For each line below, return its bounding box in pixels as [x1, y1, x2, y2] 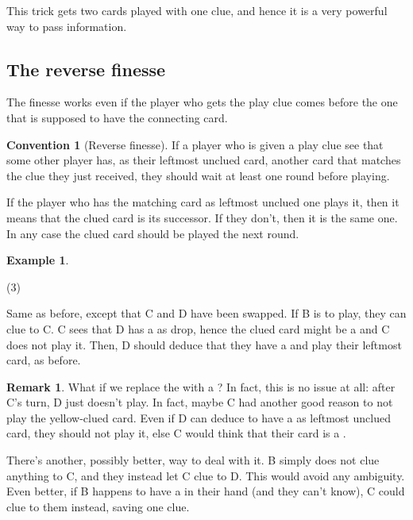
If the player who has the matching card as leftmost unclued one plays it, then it [6, 194, 399, 210]
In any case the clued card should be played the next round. [6, 225, 299, 241]
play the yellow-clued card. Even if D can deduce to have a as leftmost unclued [6, 409, 391, 426]
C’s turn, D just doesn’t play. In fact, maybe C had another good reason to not [6, 394, 393, 410]
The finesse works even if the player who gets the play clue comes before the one [6, 94, 398, 110]
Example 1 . [6, 252, 69, 268]
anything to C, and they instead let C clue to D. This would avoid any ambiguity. [6, 467, 405, 483]
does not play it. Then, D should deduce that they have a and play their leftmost [6, 336, 402, 352]
